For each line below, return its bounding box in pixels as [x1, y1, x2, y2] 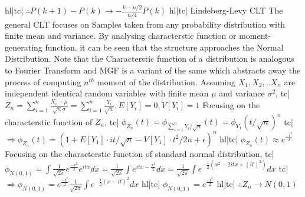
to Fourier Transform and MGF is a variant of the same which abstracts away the [5, 64, 301, 76]
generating [5, 41, 42, 53]
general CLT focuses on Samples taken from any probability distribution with [5, 18, 286, 30]
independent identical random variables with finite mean [5, 87, 209, 99]
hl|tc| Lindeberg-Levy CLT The [169, 4, 283, 16]
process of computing [5, 75, 81, 88]
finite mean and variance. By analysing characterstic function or [5, 29, 237, 42]
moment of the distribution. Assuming [97, 75, 236, 88]
